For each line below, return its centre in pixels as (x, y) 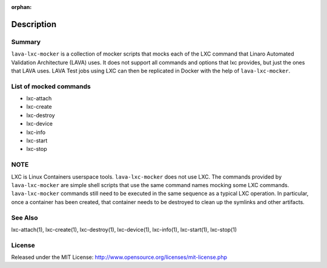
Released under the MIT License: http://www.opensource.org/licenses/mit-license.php (119, 257)
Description (34, 24)
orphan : (21, 7)
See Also (25, 217)
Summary (26, 42)
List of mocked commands (51, 86)
